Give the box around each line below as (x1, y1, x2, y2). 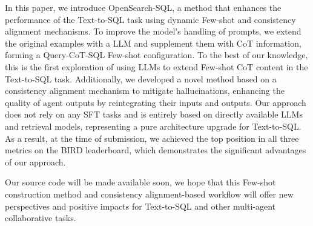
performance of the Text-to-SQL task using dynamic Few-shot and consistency (5, 13, 296, 25)
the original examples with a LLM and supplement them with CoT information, (5, 36, 301, 49)
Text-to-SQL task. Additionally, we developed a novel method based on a (5, 72, 277, 85)
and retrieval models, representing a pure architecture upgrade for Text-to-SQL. (5, 119, 301, 132)
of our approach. (5, 155, 66, 168)
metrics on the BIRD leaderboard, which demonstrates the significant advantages (5, 144, 306, 156)
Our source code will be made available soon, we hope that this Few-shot (5, 176, 276, 188)
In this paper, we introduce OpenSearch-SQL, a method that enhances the (5, 1, 282, 13)
